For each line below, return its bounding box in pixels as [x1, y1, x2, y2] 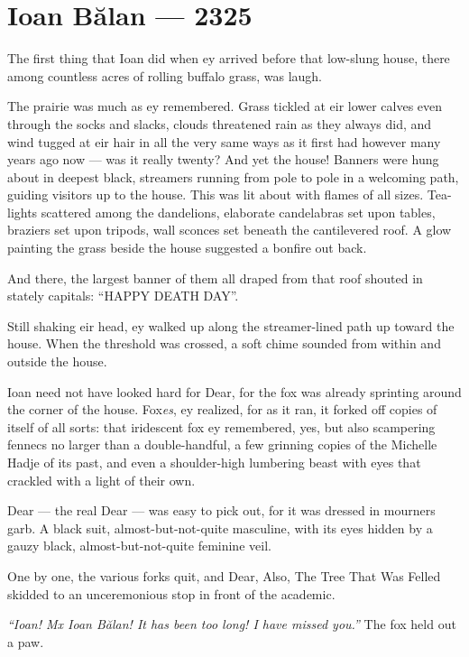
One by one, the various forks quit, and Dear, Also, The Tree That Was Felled [7, 566, 441, 585]
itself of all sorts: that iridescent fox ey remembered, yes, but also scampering [7, 417, 436, 436]
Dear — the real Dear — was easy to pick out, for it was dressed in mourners [7, 501, 436, 520]
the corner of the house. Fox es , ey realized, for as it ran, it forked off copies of [7, 400, 437, 419]
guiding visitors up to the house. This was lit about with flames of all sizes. [7, 185, 424, 204]
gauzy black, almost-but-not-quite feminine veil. [7, 536, 271, 555]
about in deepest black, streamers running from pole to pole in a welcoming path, [7, 167, 459, 186]
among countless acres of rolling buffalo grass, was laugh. [7, 66, 323, 85]
